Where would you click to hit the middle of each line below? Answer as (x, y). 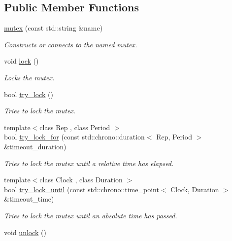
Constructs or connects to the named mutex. (71, 44)
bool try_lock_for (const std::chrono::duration (74, 137)
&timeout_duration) (35, 146)
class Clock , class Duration (81, 180)
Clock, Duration (195, 189)
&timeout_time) (29, 199)
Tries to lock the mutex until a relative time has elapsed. (89, 163)
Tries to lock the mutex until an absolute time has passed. (91, 215)
